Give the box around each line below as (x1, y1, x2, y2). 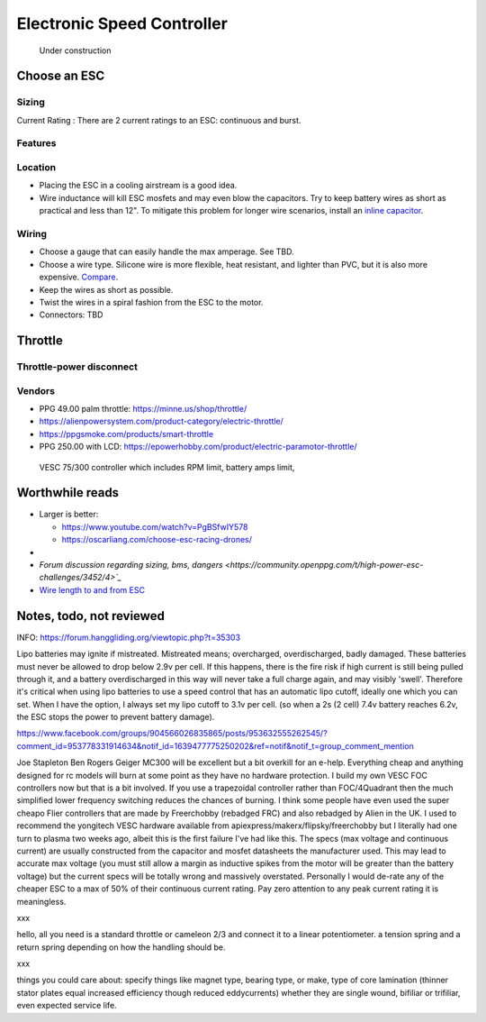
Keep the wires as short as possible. (39, 284, 174, 295)
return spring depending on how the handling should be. (16, 942, 226, 953)
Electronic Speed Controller (16, 14, 229, 33)
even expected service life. (16, 1000, 117, 1011)
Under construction (39, 45, 112, 56)
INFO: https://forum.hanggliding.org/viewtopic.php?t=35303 (16, 632, 241, 643)
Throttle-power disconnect (16, 360, 139, 373)
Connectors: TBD (39, 309, 103, 320)
